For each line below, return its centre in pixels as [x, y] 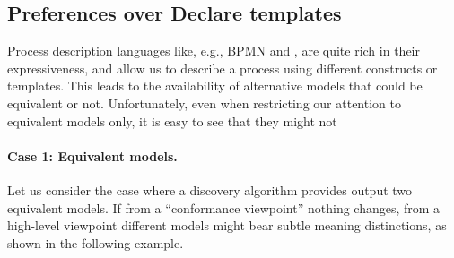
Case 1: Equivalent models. [92, 155]
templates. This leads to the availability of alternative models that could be [215, 86]
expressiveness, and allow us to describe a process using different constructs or [223, 68]
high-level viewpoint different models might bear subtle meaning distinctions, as [227, 225]
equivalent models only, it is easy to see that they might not [172, 120]
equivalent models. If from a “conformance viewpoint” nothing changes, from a [224, 207]
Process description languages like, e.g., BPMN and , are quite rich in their [214, 51]
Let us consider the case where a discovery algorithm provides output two [210, 189]
